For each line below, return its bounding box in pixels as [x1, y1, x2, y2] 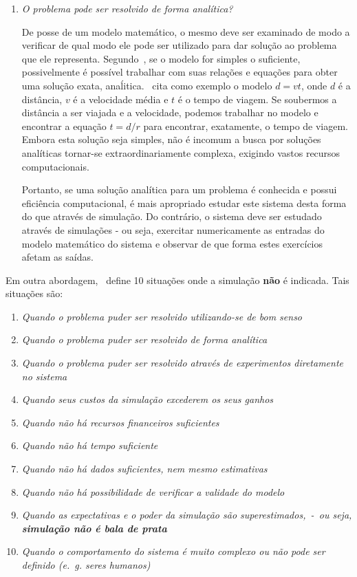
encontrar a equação [21, 118, 107, 133]
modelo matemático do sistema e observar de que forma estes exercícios [21, 236, 323, 250]
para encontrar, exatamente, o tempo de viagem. [143, 118, 349, 133]
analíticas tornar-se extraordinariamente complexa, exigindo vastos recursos [21, 145, 340, 160]
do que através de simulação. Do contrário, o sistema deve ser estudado [21, 209, 322, 224]
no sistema [21, 369, 67, 383]
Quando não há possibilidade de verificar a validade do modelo [21, 484, 285, 499]
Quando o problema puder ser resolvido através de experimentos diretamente [21, 356, 344, 370]
